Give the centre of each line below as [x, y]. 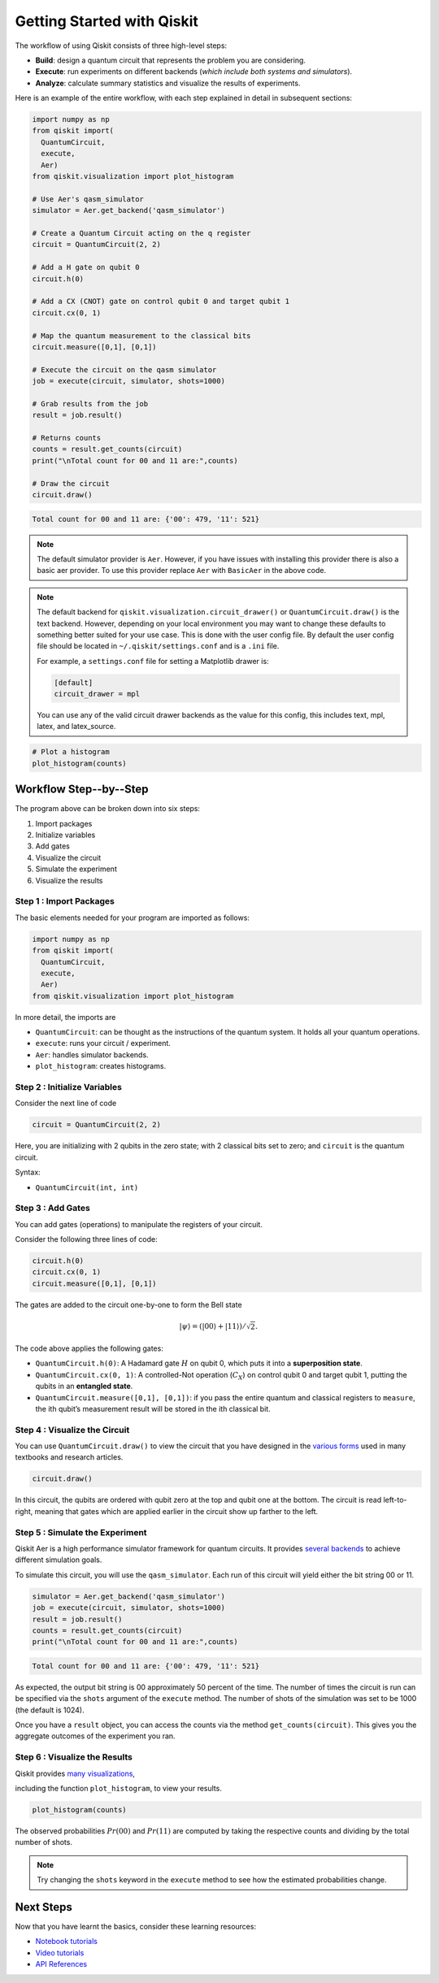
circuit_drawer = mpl [97, 694]
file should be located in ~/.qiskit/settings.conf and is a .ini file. [158, 646]
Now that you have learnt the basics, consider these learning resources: [135, 1927]
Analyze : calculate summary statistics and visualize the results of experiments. [168, 83]
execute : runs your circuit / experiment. [103, 1044]
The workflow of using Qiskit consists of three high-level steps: [121, 46]
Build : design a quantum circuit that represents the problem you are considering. [171, 60]
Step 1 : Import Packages [65, 901]
